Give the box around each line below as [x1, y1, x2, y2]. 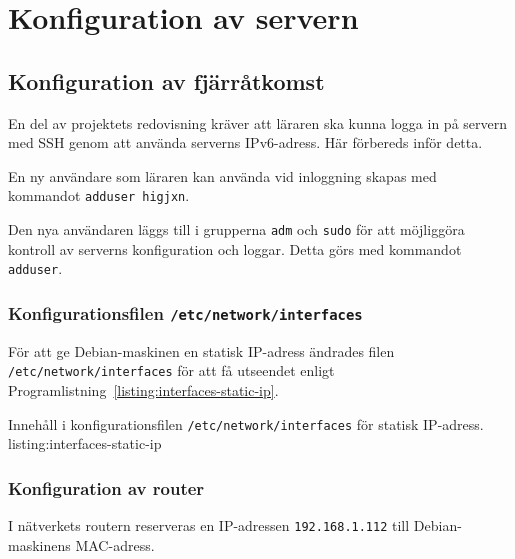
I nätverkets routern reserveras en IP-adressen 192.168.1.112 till [8, 515, 410, 536]
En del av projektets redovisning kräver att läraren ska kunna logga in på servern [8, 112, 508, 133]
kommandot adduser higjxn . [8, 185, 190, 206]
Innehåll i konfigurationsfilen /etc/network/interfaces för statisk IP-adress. [8, 413, 484, 434]
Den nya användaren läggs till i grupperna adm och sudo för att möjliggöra [8, 219, 465, 240]
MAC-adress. [75, 534, 155, 555]
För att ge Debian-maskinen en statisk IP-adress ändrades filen [8, 340, 395, 361]
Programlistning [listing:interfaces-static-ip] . [8, 379, 279, 400]
